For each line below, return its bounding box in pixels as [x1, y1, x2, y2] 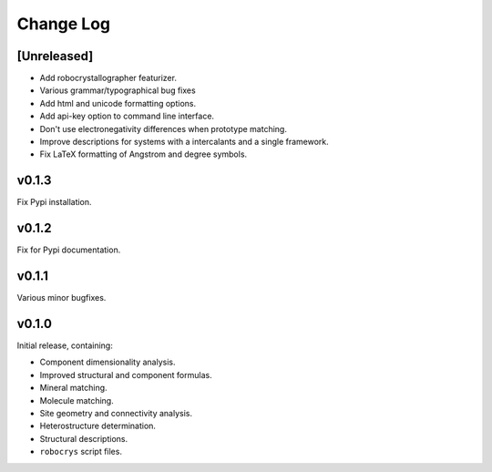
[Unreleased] [16, 48, 94, 64]
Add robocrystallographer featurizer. [39, 73, 178, 84]
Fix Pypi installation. [16, 197, 92, 208]
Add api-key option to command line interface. [39, 110, 214, 122]
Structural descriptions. [39, 433, 128, 444]
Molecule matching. [39, 395, 114, 405]
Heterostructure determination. [39, 420, 157, 432]
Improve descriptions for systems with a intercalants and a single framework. [39, 137, 330, 148]
